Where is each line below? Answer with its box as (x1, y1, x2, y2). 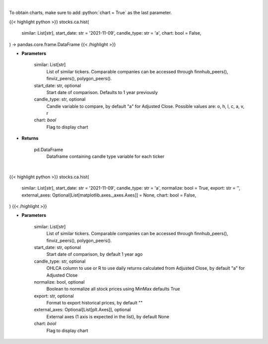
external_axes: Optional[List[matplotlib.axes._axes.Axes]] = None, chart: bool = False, (21, 192, 197, 198)
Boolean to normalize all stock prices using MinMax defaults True (46, 286, 180, 292)
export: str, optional (34, 293, 74, 299)
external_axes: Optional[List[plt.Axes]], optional (34, 307, 131, 313)
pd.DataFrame (34, 147, 64, 152)
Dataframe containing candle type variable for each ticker (46, 153, 165, 159)
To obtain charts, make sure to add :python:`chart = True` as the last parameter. (9, 10, 172, 16)
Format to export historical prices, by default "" (46, 300, 143, 306)
